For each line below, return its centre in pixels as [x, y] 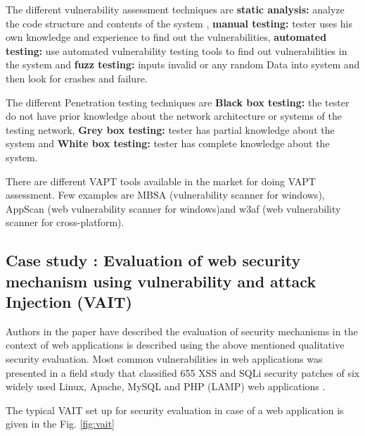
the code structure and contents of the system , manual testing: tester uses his [179, 23]
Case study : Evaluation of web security [153, 260]
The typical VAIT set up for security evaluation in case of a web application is [175, 410]
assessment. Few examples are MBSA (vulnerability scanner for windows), [165, 195]
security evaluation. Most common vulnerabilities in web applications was [164, 359]
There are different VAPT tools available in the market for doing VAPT [161, 181]
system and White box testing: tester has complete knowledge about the [168, 143]
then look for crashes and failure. [77, 78]
